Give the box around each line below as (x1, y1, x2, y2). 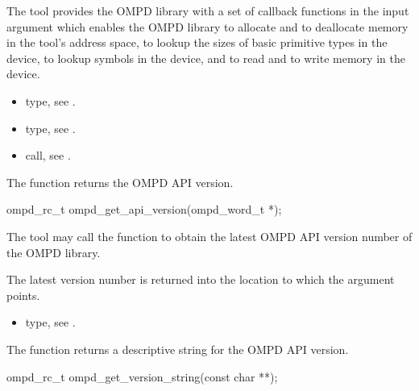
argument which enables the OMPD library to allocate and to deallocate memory (6, 18, 409, 35)
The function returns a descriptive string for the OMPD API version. (6, 340, 349, 357)
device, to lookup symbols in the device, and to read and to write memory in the (6, 49, 405, 66)
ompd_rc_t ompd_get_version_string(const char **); (6, 368, 278, 385)
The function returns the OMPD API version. (6, 173, 234, 190)
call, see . (25, 147, 71, 164)
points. (6, 286, 40, 303)
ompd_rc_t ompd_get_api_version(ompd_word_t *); (6, 201, 282, 218)
